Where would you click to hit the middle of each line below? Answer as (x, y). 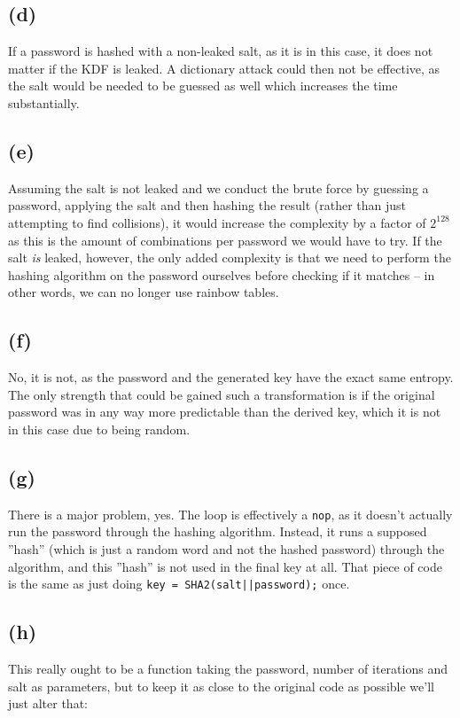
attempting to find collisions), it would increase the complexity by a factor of (217, 222)
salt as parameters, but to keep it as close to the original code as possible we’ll (221, 686)
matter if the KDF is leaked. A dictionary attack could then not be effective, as (224, 68)
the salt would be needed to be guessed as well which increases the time (203, 86)
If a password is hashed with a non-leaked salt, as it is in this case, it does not (221, 51)
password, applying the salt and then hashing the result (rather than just (207, 205)
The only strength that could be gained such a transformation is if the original (222, 394)
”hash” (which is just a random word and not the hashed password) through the (226, 548)
